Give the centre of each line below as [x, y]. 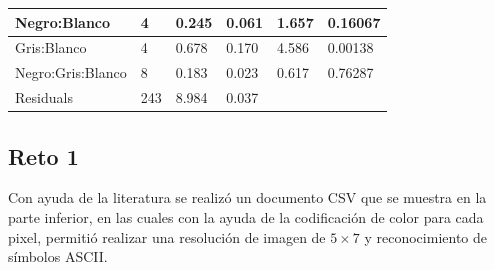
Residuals [44, 97]
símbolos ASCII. [58, 256]
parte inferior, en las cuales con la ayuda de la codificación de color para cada [246, 216]
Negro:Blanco [63, 21]
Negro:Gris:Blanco [71, 72]
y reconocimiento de [426, 236]
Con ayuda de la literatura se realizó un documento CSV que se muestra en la [247, 197]
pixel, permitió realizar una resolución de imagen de [167, 236]
